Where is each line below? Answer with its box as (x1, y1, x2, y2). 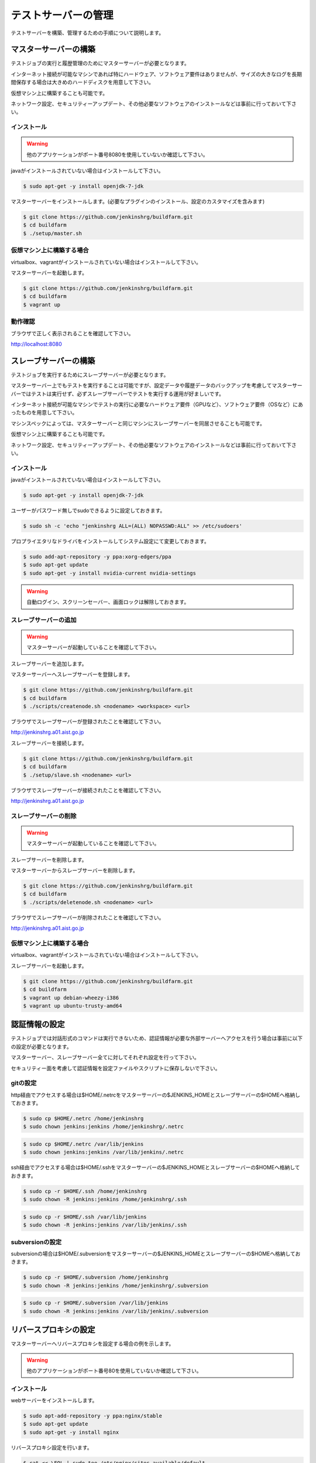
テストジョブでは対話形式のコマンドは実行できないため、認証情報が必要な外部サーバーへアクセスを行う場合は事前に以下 (11, 1035, 303, 1042)
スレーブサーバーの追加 (11, 616, 77, 624)
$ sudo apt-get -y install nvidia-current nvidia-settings (23, 569, 196, 576)
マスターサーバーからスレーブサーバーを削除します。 (11, 867, 139, 874)
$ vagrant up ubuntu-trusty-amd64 (23, 1002, 122, 1009)
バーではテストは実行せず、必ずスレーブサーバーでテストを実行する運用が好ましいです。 (11, 390, 225, 397)
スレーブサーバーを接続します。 (11, 739, 87, 746)
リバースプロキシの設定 (11, 1325, 95, 1335)
